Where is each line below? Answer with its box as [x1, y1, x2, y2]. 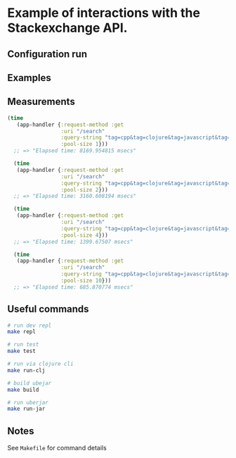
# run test [7, 341, 39, 348]
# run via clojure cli [7, 361, 74, 368]
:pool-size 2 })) [60, 186, 109, 193]
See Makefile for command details [7, 444, 107, 452]
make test [7, 347, 37, 355]
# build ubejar [7, 379, 52, 387]
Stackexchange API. [7, 20, 128, 36]
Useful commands [7, 303, 89, 315]
